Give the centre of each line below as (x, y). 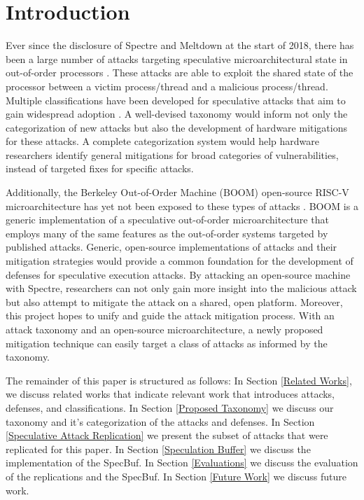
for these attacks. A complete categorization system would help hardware (163, 141)
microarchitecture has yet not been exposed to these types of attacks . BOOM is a (182, 206)
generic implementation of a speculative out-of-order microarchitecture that (167, 220)
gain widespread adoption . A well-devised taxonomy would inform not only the (177, 114)
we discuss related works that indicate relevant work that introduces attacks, (170, 394)
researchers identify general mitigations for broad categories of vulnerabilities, (172, 154)
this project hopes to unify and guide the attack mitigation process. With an (170, 315)
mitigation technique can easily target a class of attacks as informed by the (167, 343)
